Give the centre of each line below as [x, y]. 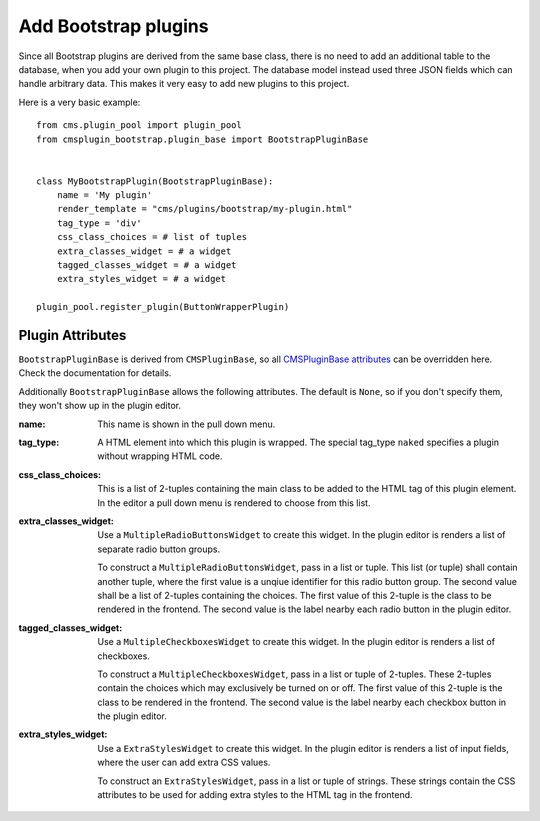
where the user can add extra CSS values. [184, 762]
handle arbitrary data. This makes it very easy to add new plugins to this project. [184, 84]
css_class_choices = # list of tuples [152, 237]
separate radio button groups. [158, 549]
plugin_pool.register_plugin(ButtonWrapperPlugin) [163, 307]
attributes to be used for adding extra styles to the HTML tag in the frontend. [255, 795]
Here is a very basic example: [79, 102]
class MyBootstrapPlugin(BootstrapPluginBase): [155, 181]
